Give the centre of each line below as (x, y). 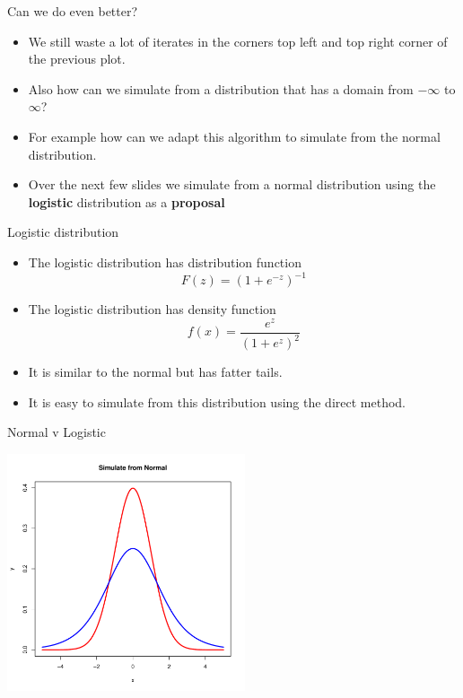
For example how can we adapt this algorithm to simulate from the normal (234, 136)
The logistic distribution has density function (152, 309)
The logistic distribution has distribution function (165, 262)
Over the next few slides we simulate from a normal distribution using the (232, 184)
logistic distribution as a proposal (127, 201)
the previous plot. (77, 59)
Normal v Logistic (57, 432)
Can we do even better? (73, 11)
